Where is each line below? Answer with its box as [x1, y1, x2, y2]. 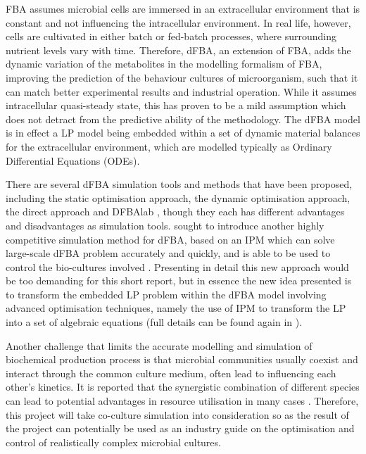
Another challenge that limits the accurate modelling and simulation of [6, 338, 313, 353]
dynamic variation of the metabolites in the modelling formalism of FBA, [6, 56, 322, 71]
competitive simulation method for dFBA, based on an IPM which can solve [6, 232, 335, 246]
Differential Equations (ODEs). [6, 153, 140, 168]
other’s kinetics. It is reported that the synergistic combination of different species [6, 379, 360, 394]
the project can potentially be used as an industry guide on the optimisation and [6, 421, 355, 436]
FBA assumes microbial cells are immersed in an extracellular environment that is [6, 1, 360, 15]
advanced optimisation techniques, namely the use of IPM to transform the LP [6, 301, 346, 315]
